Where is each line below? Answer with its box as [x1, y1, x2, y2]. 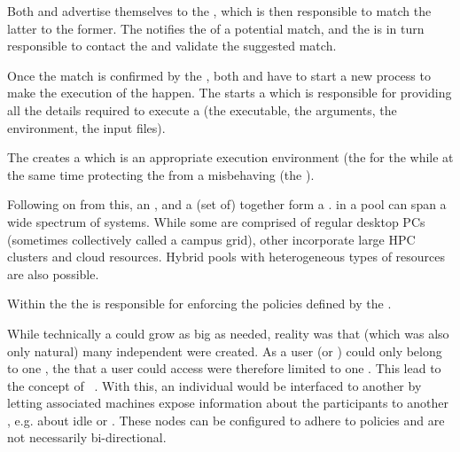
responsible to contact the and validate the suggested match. [7, 36, 337, 55]
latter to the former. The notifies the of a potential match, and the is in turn [7, 19, 425, 37]
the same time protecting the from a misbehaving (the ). [7, 165, 315, 183]
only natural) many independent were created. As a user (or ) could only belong [7, 341, 442, 360]
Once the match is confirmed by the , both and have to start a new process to [7, 66, 431, 84]
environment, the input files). [7, 118, 166, 136]
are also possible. [7, 264, 99, 283]
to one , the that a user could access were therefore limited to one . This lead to [7, 359, 441, 378]
